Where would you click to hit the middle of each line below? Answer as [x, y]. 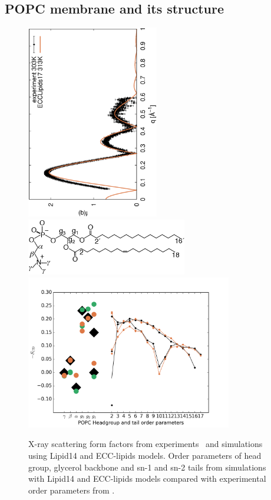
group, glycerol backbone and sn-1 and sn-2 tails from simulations [147, 467]
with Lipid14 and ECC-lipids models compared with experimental [147, 479]
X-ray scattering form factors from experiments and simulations [146, 444]
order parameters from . [72, 490]
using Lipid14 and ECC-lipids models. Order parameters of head [145, 455]
